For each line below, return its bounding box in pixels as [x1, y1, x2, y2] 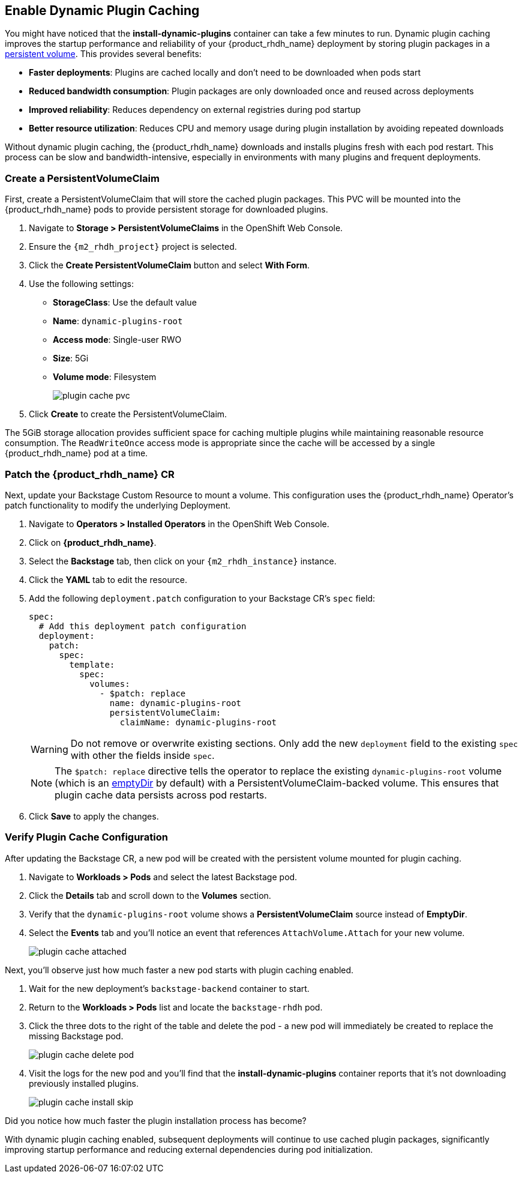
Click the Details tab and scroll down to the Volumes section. [29, 890, 271, 901]
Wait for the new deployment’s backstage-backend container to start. [29, 983, 310, 994]
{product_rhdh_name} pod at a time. [5, 448, 148, 459]
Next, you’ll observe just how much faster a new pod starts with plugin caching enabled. [5, 964, 354, 975]
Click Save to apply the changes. [29, 811, 159, 821]
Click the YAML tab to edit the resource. [29, 574, 187, 585]
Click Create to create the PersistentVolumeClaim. [29, 409, 227, 420]
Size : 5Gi [53, 353, 89, 364]
